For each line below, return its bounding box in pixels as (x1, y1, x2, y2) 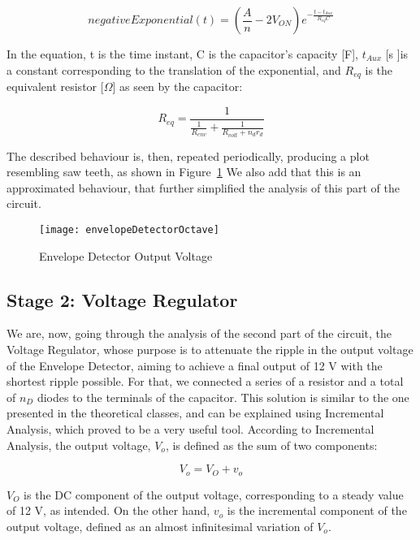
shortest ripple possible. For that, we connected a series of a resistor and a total (6, 373, 404, 390)
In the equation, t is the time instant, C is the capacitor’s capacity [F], (6, 45, 358, 62)
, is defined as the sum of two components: (165, 436, 378, 453)
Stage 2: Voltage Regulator (6, 287, 238, 312)
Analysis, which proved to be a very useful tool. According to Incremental (6, 420, 375, 437)
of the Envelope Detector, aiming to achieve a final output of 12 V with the (6, 356, 383, 374)
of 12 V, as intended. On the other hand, (6, 502, 210, 519)
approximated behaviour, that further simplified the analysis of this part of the (6, 179, 400, 196)
